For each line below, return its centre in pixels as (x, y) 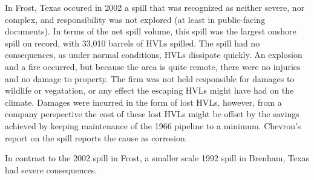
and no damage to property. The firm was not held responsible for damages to (150, 78)
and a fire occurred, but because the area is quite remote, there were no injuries (153, 66)
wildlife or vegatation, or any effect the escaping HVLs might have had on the (149, 90)
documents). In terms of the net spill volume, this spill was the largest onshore (151, 31)
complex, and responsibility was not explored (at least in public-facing (135, 19)
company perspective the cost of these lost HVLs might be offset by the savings (152, 114)
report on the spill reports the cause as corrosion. (96, 137)
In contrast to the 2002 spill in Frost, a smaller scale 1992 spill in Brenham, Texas (157, 158)
